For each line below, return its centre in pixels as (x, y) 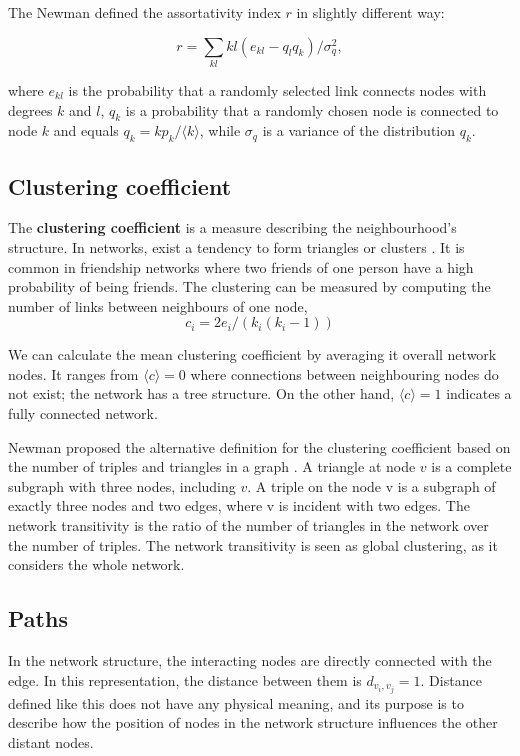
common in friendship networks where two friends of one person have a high (241, 266)
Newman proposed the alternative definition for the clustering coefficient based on (259, 446)
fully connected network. (83, 413)
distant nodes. (51, 741)
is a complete (471, 466)
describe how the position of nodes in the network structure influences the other (253, 722)
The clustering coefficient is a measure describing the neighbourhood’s (232, 227)
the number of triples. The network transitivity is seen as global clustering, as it (253, 544)
